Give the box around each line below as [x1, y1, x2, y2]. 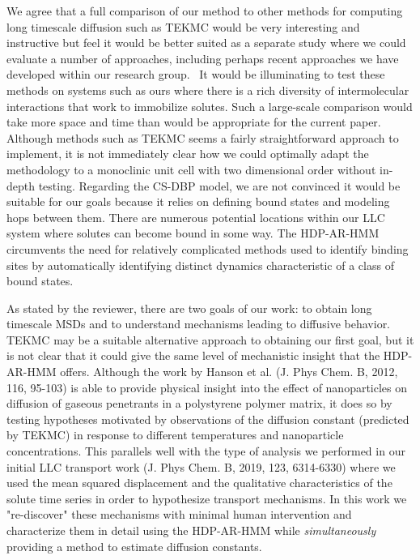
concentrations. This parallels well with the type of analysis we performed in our [6, 442, 405, 460]
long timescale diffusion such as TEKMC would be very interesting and [6, 18, 360, 35]
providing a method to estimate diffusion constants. [6, 537, 262, 554]
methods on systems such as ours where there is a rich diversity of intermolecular [6, 81, 409, 98]
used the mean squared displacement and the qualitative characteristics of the [6, 474, 392, 491]
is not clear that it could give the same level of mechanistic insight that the [6, 347, 380, 364]
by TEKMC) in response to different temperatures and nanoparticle [6, 426, 344, 443]
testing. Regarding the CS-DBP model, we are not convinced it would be [38, 177, 401, 194]
